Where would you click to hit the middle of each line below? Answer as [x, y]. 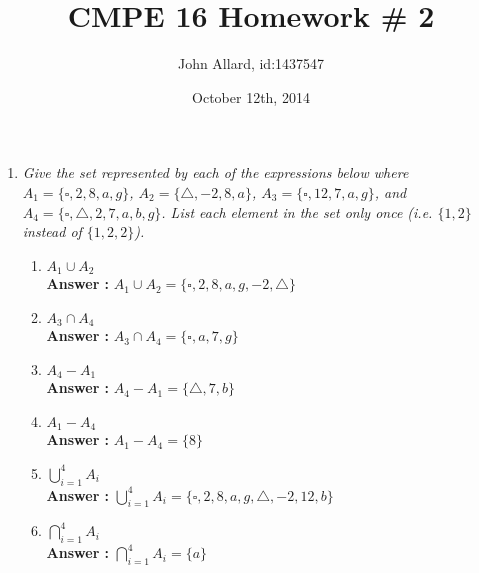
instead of [52, 231]
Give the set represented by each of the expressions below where [215, 172]
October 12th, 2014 [251, 96]
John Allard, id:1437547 [251, 63]
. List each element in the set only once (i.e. [297, 211]
